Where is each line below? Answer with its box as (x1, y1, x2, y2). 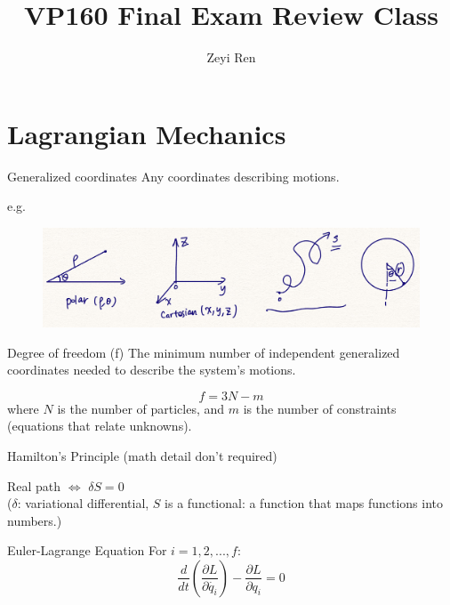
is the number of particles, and (57, 399, 225, 417)
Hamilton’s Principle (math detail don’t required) (7, 447, 277, 465)
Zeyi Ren (206, 48, 256, 67)
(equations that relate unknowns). (7, 416, 192, 435)
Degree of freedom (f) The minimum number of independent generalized (7, 343, 400, 361)
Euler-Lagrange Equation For (7, 541, 167, 560)
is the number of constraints (243, 399, 397, 417)
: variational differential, (17, 494, 149, 512)
